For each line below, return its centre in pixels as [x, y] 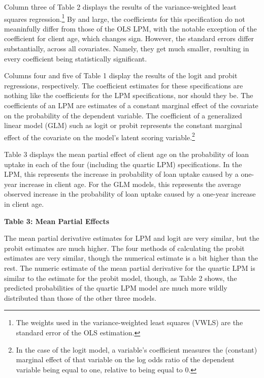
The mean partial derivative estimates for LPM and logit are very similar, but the [132, 238]
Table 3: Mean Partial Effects [57, 221]
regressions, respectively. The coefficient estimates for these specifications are [124, 85]
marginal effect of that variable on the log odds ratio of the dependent [125, 359]
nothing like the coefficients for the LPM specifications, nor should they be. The [129, 95]
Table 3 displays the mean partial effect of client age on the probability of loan [127, 154]
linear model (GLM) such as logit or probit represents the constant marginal [123, 125]
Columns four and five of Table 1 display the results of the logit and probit [121, 75]
